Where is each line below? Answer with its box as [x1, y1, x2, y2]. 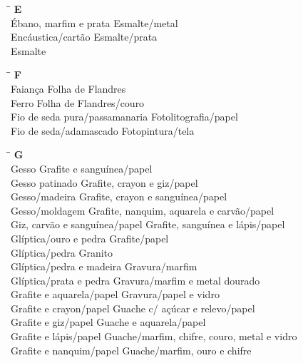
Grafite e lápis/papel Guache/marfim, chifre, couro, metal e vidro [11, 329, 297, 344]
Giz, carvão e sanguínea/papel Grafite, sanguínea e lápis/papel [11, 217, 285, 232]
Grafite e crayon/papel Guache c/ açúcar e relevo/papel [11, 300, 255, 315]
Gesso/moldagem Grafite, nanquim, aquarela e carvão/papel [11, 203, 274, 218]
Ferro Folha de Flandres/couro [11, 95, 145, 110]
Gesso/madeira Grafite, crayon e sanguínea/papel [11, 189, 227, 204]
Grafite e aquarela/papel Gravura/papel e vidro [11, 287, 220, 302]
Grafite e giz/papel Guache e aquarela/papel [11, 315, 206, 329]
